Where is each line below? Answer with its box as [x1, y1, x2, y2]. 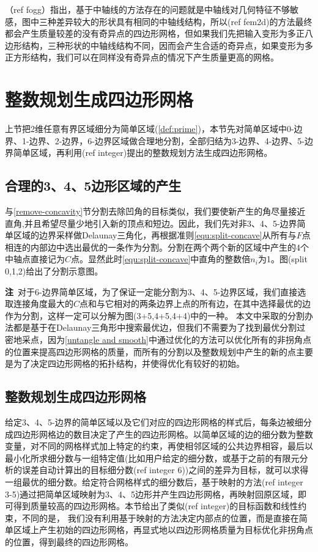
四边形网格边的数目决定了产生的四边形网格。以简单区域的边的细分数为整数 [13, 427, 313, 440]
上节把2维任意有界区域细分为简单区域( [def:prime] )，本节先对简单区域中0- [5, 122, 294, 135]
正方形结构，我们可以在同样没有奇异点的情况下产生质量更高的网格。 [5, 51, 279, 64]
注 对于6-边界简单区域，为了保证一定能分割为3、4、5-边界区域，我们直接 [5, 285, 298, 298]
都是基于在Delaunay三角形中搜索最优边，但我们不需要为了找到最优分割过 [13, 321, 306, 334]
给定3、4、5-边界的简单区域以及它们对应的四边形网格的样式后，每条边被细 [5, 416, 303, 428]
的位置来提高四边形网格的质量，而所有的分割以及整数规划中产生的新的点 [5, 345, 296, 358]
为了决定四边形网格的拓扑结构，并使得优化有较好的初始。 [13, 357, 245, 370]
